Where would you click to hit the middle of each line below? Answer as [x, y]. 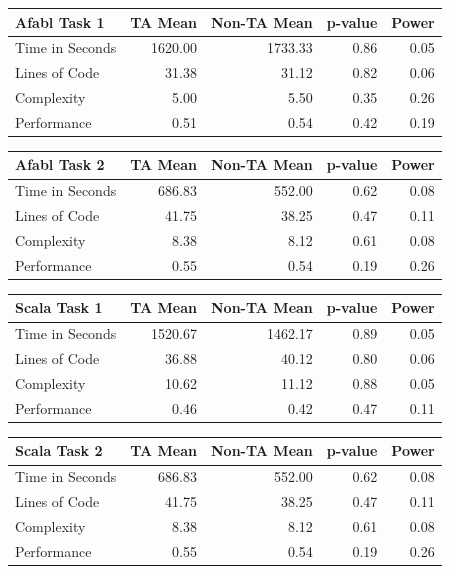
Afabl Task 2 [60, 164]
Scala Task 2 [59, 450]
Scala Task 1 [59, 307]
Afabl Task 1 [60, 21]
